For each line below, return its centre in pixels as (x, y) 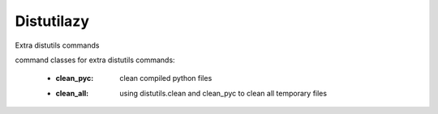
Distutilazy (52, 21)
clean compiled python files (166, 78)
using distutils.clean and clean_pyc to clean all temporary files (223, 93)
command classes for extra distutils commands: (95, 60)
